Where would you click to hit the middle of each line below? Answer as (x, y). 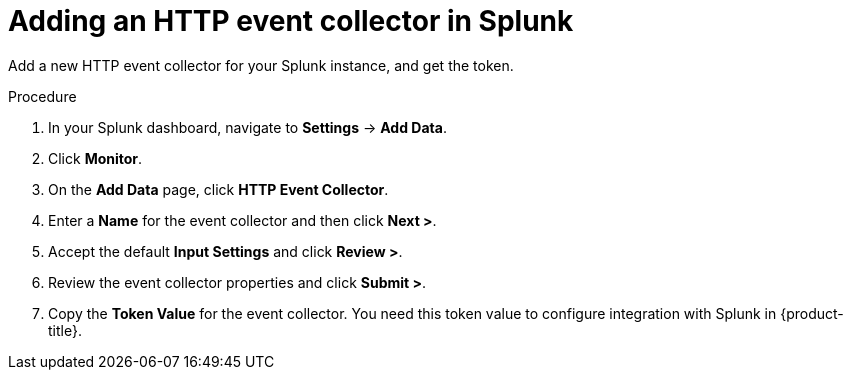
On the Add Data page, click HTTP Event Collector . (218, 189)
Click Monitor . (95, 158)
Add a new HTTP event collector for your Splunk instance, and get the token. (261, 65)
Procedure (42, 96)
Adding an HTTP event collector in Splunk (291, 21)
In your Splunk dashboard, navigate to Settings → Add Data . (247, 127)
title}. (65, 330)
